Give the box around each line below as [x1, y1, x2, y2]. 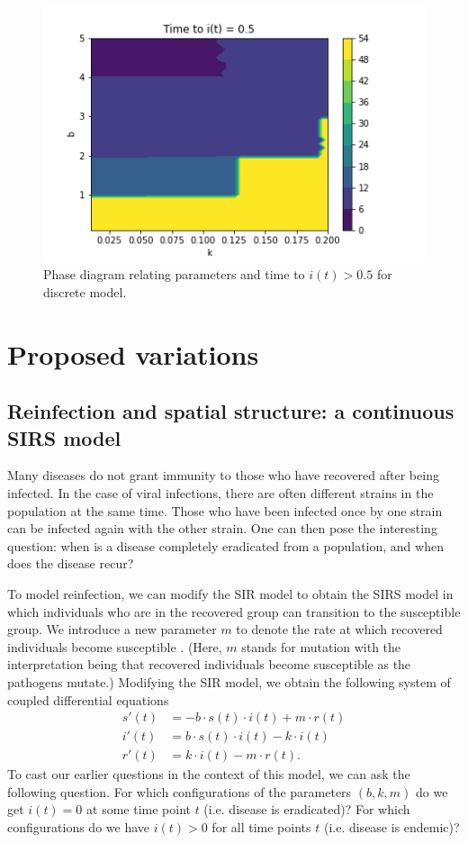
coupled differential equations [7, 690, 169, 709]
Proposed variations [7, 335, 259, 372]
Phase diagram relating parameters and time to [43, 265, 305, 284]
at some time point [86, 800, 191, 819]
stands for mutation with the [241, 637, 401, 656]
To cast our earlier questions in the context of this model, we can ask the [7, 765, 410, 784]
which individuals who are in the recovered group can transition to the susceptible [7, 602, 461, 621]
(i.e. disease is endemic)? [323, 818, 460, 836]
